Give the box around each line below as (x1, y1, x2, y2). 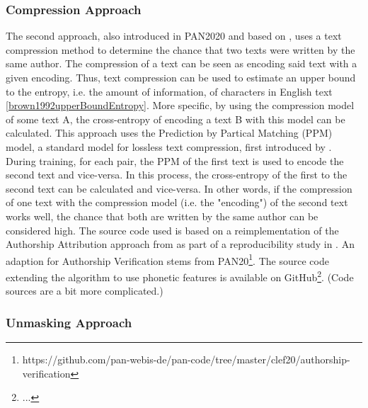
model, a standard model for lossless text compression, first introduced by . (6, 139, 332, 154)
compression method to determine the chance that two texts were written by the (6, 42, 355, 57)
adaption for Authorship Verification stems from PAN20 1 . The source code (6, 251, 329, 268)
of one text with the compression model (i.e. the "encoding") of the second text (6, 195, 348, 210)
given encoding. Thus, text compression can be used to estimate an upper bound (6, 70, 356, 84)
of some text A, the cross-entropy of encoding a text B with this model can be (6, 111, 345, 126)
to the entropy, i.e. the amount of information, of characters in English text (6, 84, 333, 98)
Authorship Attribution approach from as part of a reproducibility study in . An (6, 237, 355, 251)
